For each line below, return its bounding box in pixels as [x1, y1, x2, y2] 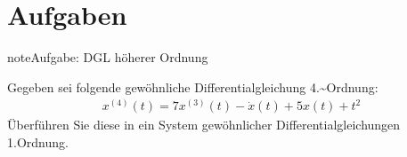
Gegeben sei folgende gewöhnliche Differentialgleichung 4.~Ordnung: [7, 77, 379, 96]
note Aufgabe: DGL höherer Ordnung [7, 48, 208, 67]
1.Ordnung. [7, 132, 69, 151]
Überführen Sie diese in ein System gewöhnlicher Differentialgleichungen [7, 115, 401, 134]
